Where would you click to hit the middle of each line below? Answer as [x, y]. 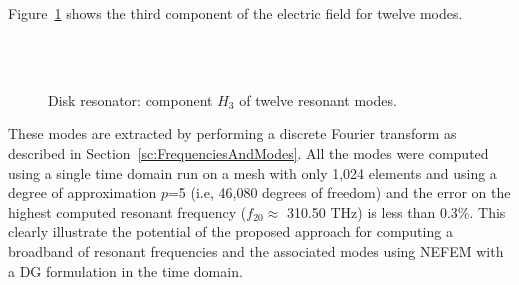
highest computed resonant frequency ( [127, 211]
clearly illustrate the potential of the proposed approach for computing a [230, 231]
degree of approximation [82, 192]
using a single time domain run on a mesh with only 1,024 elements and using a [252, 172]
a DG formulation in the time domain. [125, 270]
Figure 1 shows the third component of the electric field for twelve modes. [235, 13]
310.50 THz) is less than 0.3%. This [396, 211]
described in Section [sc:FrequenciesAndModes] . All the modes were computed [248, 152]
